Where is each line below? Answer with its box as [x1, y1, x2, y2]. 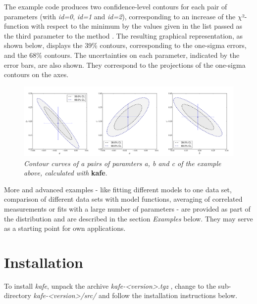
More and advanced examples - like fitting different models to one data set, [4, 184, 232, 194]
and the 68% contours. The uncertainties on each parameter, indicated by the [4, 49, 240, 60]
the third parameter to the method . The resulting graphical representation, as [4, 30, 243, 41]
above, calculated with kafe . [24, 168, 107, 178]
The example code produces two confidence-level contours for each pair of [4, 1, 227, 11]
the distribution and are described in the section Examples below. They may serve [4, 213, 253, 223]
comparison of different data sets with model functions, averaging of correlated [4, 194, 243, 204]
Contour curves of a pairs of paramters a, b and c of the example [24, 158, 221, 168]
